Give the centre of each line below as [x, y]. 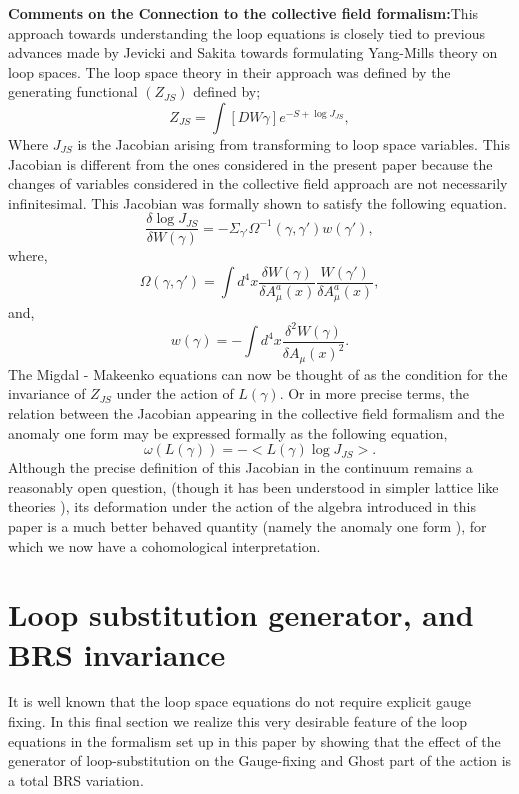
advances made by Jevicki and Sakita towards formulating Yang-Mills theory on [253, 52]
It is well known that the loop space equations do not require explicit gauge [240, 701]
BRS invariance [117, 653]
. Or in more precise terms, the [374, 393]
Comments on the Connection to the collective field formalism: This [243, 13]
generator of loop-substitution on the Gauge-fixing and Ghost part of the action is [260, 760]
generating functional [73, 91]
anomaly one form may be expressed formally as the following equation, [228, 432]
